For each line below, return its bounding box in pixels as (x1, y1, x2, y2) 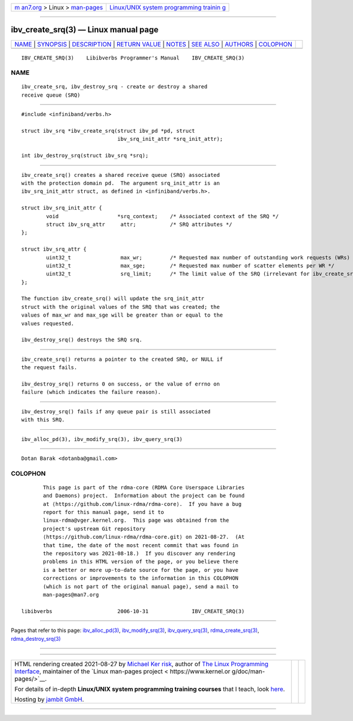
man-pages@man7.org (43, 591, 99, 598)
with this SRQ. (21, 416, 65, 423)
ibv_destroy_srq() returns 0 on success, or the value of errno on (21, 380, 220, 387)
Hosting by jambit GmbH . (14, 695, 85, 703)
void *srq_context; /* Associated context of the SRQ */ (46, 213, 279, 219)
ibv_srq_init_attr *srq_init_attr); (117, 136, 223, 143)
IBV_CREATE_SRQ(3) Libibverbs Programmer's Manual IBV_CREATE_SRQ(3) (21, 54, 245, 61)
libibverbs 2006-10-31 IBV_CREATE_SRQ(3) (21, 608, 245, 614)
